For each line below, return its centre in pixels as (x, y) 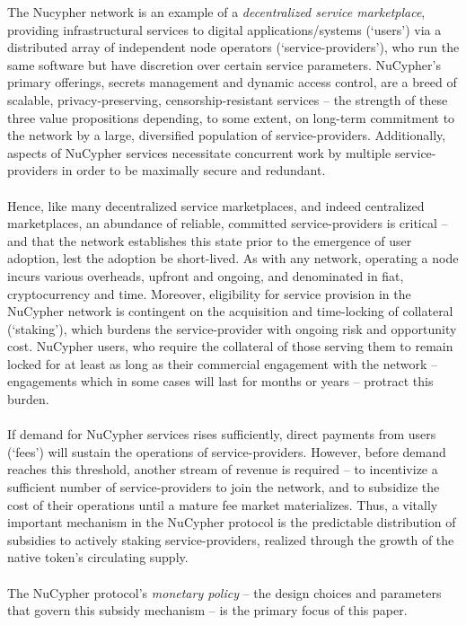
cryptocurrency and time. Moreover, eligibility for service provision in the (209, 293)
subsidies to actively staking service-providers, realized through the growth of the (231, 539)
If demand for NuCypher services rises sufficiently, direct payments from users (222, 434)
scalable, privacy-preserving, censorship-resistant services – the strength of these (228, 99)
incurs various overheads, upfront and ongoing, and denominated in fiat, (206, 275)
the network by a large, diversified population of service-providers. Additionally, (227, 135)
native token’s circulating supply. (98, 557)
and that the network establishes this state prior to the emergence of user (210, 240)
